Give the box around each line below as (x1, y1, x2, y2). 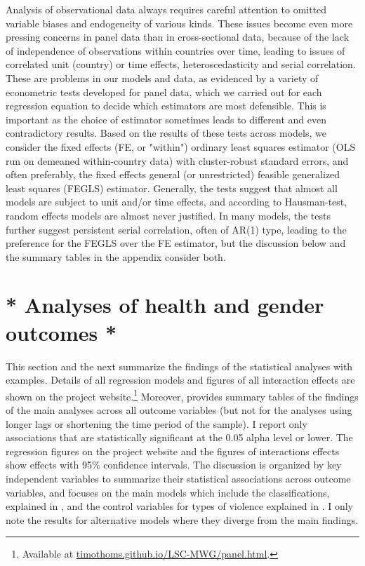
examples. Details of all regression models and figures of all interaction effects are (6, 372, 355, 387)
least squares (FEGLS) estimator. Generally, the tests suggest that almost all (6, 180, 338, 195)
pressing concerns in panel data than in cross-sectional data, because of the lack (6, 29, 350, 44)
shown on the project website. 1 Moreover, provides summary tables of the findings (6, 386, 359, 403)
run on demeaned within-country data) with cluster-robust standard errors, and (6, 153, 349, 168)
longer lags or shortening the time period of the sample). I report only (6, 416, 307, 431)
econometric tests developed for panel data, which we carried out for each (6, 84, 322, 99)
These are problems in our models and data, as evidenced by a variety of (6, 70, 319, 85)
